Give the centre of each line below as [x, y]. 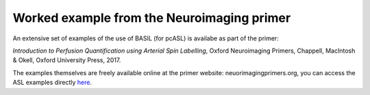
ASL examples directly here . [52, 83]
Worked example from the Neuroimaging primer [152, 18]
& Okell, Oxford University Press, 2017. [67, 60]
